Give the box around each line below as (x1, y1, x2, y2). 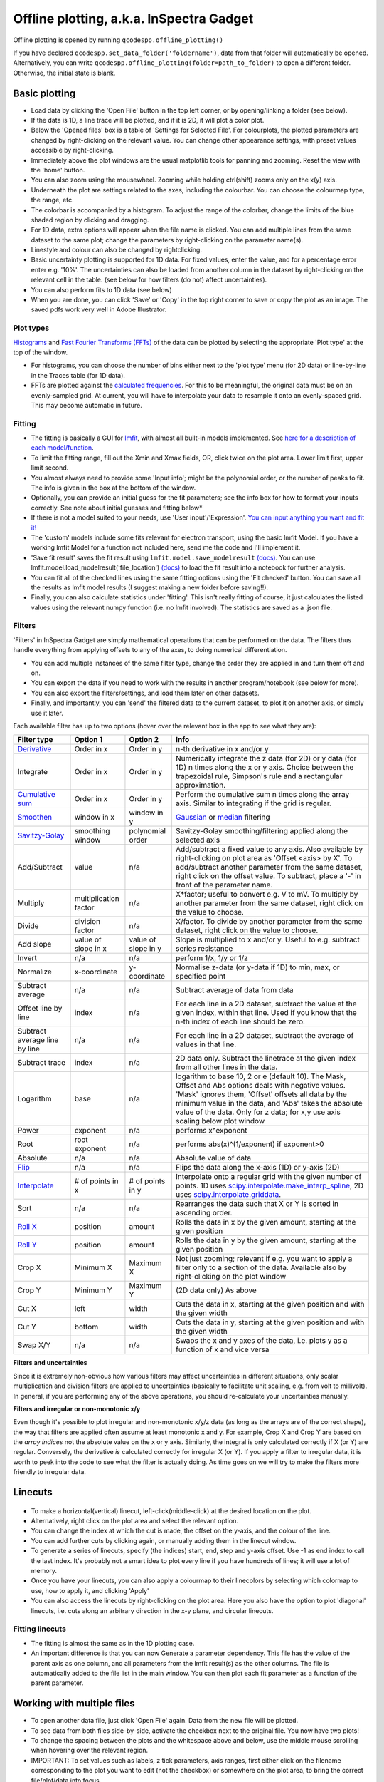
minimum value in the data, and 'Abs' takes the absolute (175, 1098, 363, 1108)
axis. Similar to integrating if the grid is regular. (175, 798, 332, 808)
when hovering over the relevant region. (31, 1746, 149, 1755)
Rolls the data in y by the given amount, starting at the (175, 1235, 356, 1245)
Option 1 (74, 735, 103, 745)
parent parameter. (31, 1679, 84, 1687)
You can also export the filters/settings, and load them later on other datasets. (31, 689, 260, 697)
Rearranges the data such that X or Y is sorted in (175, 1199, 339, 1209)
